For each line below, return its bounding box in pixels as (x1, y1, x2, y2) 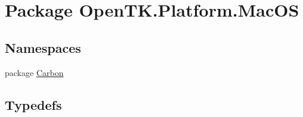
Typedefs (5, 95, 62, 113)
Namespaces (5, 38, 81, 56)
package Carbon (5, 66, 64, 78)
